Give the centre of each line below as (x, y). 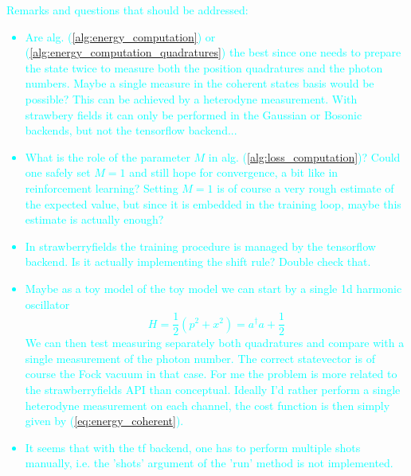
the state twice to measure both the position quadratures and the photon (204, 67)
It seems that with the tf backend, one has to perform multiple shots (193, 447)
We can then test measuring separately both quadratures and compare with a (215, 343)
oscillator (47, 304)
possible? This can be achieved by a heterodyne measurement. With (191, 98)
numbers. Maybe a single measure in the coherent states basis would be (200, 83)
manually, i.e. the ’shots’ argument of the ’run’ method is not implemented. (209, 463)
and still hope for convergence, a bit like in (234, 172)
